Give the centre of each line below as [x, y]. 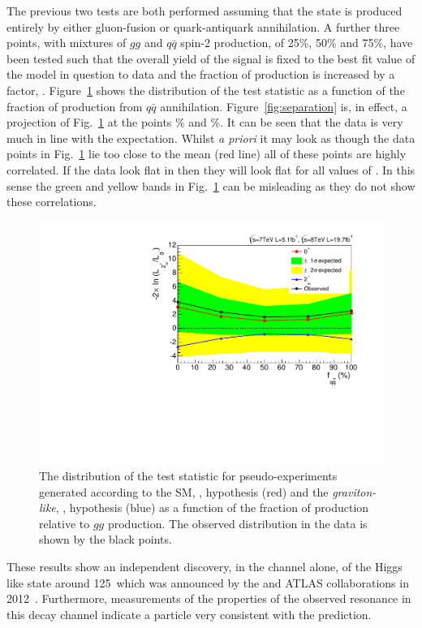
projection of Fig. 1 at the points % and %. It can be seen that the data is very [205, 122]
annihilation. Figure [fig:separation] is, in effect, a [284, 106]
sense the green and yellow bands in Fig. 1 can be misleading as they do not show [211, 185]
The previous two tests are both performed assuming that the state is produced [205, 11]
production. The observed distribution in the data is [237, 523]
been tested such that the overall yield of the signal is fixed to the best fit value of [211, 58]
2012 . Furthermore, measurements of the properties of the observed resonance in [209, 598]
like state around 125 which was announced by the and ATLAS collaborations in [208, 582]
